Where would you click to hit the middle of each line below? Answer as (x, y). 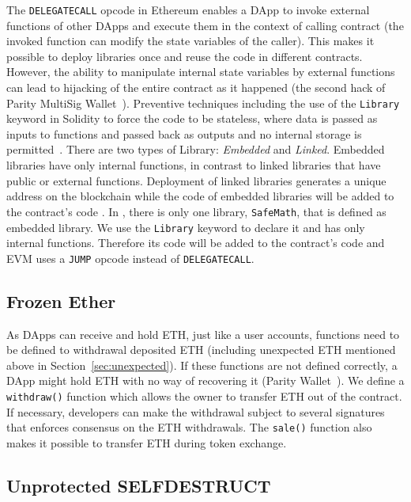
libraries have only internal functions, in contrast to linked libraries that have (194, 165)
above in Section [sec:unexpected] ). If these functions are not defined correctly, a (202, 365)
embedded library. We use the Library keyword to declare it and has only (186, 227)
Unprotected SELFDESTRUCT (139, 485)
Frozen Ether (61, 300)
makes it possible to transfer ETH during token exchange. (147, 442)
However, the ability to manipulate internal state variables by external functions (201, 72)
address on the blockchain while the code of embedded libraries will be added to (200, 196)
